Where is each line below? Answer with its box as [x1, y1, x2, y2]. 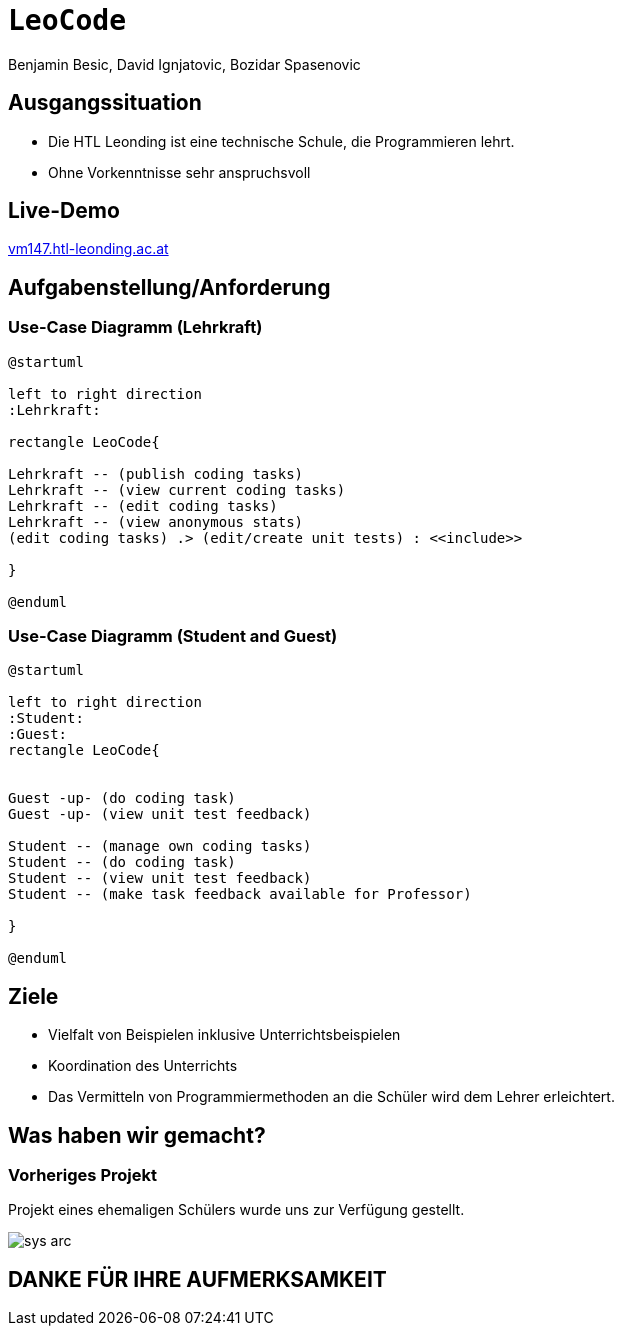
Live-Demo [8, 198, 120, 224]
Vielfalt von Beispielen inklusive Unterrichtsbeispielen [48, 1026, 401, 1044]
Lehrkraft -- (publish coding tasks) [8, 465, 304, 482]
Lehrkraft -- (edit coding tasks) [8, 497, 278, 514]
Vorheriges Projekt [8, 1165, 157, 1186]
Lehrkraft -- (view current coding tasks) [8, 481, 346, 498]
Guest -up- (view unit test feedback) [8, 806, 312, 823]
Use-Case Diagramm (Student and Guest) [8, 626, 338, 647]
